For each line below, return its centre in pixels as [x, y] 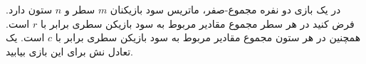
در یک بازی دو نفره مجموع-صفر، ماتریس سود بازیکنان [225, 9]
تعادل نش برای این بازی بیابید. [69, 51]
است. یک [25, 37]
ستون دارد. [29, 9]
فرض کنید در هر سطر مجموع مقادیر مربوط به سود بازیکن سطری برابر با [197, 23]
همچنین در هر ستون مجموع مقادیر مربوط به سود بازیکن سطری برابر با [208, 37]
